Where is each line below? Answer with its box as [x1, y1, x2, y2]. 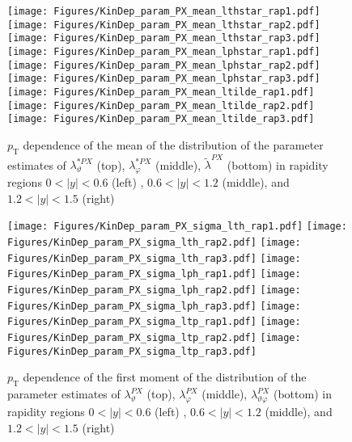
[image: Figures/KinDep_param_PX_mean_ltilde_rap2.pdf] [7, 99, 315, 112]
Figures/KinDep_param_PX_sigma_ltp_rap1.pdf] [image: [7, 316, 301, 328]
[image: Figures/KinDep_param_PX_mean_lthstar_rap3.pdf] [7, 32, 320, 44]
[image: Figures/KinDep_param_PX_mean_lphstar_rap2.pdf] [7, 59, 320, 71]
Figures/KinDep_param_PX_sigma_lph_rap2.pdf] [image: [7, 284, 301, 297]
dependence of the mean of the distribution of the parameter [23, 136, 324, 153]
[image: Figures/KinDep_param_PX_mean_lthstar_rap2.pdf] [7, 19, 320, 31]
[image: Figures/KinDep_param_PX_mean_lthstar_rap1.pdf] [7, 6, 320, 17]
